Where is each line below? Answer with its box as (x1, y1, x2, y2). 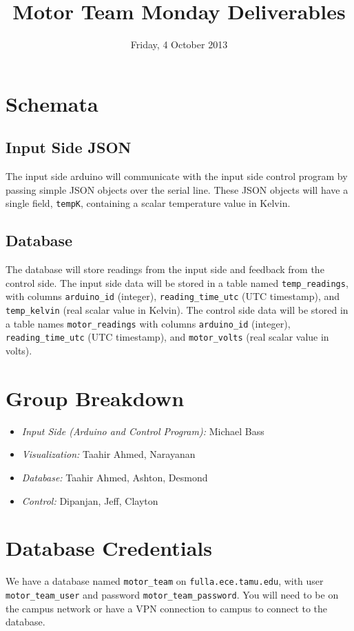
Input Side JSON (6, 137, 132, 158)
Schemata (6, 89, 98, 117)
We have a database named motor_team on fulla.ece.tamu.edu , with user (6, 574, 324, 588)
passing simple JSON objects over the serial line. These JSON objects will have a (6, 182, 348, 197)
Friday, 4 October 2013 (130, 37, 228, 52)
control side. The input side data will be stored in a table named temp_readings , (6, 275, 348, 290)
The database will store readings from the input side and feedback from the (6, 262, 324, 277)
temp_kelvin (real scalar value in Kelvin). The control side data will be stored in (6, 303, 348, 317)
